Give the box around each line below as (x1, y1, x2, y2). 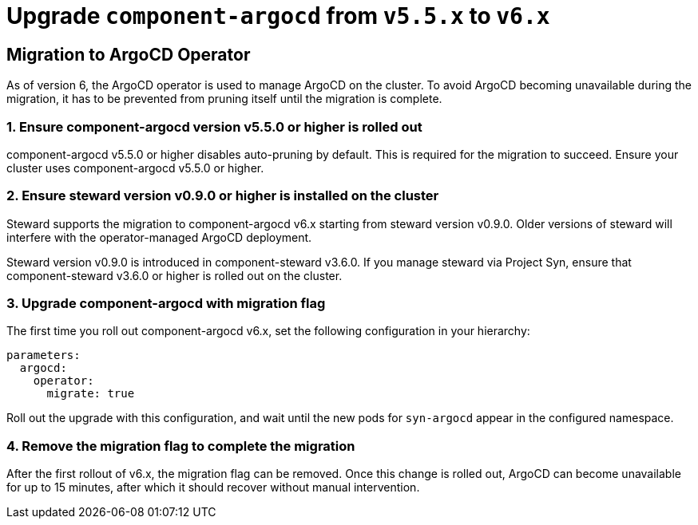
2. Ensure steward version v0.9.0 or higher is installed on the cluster (6, 187, 439, 204)
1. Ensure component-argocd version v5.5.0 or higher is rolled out (6, 118, 422, 135)
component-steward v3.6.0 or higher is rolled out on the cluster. (6, 268, 343, 282)
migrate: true (46, 387, 135, 401)
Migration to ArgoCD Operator (6, 44, 251, 65)
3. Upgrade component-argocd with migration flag (6, 295, 326, 312)
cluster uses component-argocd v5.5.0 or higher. (6, 160, 264, 175)
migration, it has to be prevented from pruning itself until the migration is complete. (6, 92, 442, 106)
